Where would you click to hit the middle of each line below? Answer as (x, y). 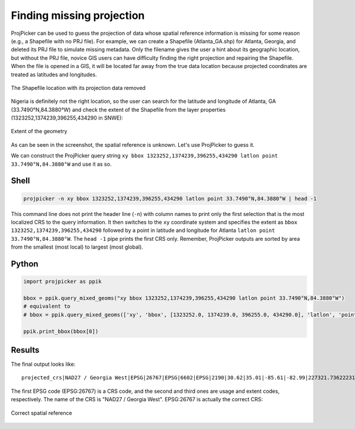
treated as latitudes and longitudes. (54, 75)
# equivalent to (47, 307)
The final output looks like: (43, 365)
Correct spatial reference (41, 413)
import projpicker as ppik (62, 282)
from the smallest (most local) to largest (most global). (77, 247)
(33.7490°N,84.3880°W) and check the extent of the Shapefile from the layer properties (118, 109)
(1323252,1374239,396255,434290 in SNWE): (67, 118)
